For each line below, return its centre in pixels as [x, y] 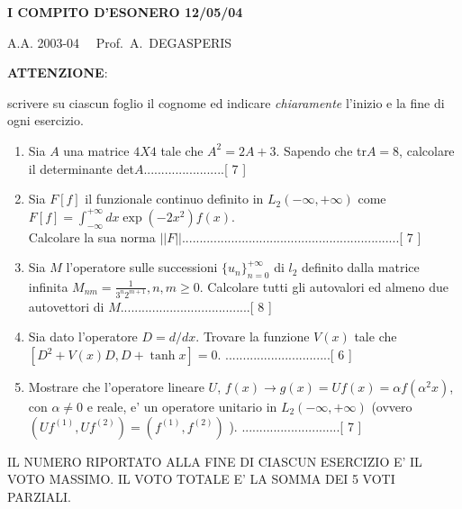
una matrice [96, 150]
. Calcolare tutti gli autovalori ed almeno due [324, 286]
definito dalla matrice [361, 267]
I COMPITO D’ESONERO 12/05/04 [125, 12]
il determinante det [81, 168]
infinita [48, 286]
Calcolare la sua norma [92, 236]
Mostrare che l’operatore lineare [116, 386]
